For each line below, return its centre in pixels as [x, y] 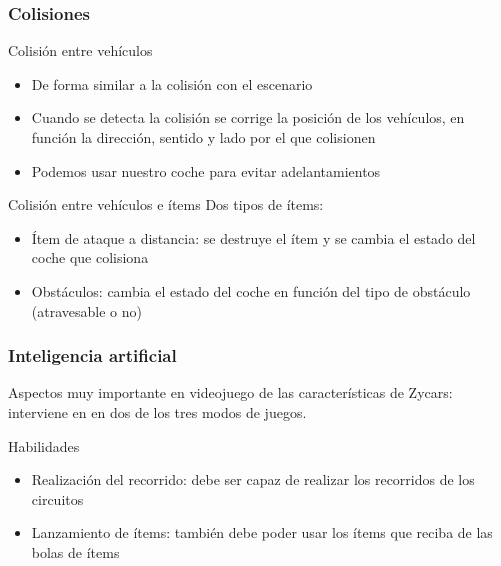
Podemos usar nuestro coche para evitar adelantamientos [206, 170]
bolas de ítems [75, 551]
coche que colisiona [90, 257]
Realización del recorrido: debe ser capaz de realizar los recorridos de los [253, 479]
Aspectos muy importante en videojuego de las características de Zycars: [230, 392]
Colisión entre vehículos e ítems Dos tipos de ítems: [166, 204]
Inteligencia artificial [92, 355]
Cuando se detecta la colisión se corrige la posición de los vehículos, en [248, 117]
